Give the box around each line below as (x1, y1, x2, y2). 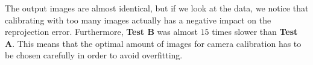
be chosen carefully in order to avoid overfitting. (5, 49, 183, 61)
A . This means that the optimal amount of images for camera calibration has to (5, 37, 302, 49)
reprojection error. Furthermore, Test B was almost (5, 25, 198, 38)
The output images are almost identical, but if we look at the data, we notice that (5, 2, 309, 14)
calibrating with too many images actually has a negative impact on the (5, 13, 271, 26)
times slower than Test (212, 25, 298, 38)
